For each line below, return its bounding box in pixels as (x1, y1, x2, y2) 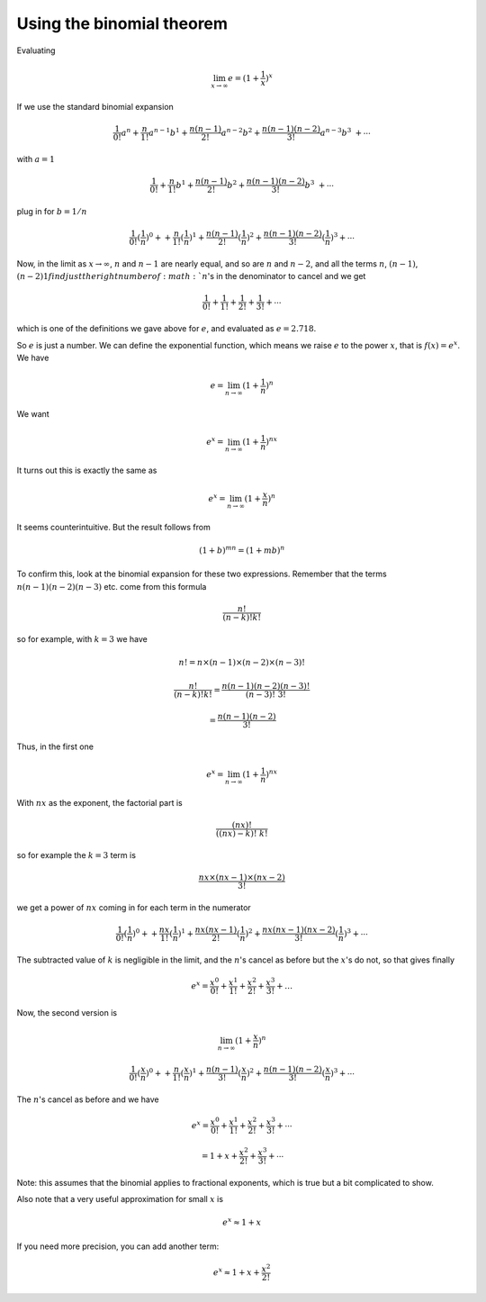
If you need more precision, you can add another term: (16, 1241, 220, 1252)
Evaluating (16, 45, 56, 56)
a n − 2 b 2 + (220, 126, 261, 138)
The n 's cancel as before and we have (16, 1094, 159, 1105)
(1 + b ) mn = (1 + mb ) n (198, 544, 285, 556)
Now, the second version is (16, 1007, 117, 1017)
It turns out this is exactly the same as (16, 465, 157, 476)
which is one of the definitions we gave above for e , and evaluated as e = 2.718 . (16, 323, 317, 334)
